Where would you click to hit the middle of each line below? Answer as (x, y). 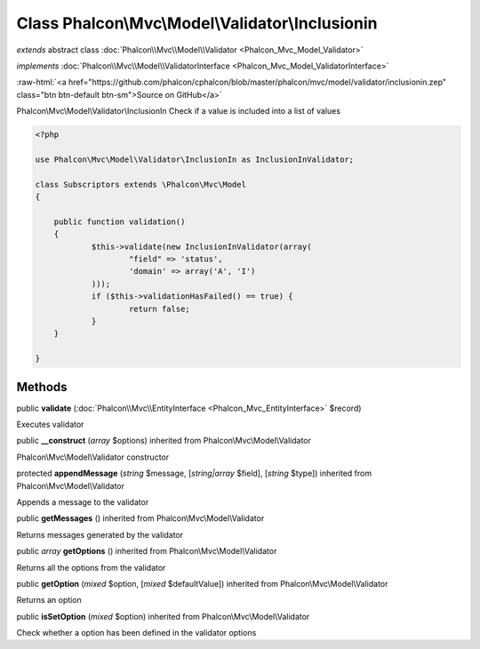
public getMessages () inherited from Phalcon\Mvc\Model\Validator (140, 518)
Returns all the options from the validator (91, 567)
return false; (160, 308)
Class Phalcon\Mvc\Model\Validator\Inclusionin (197, 23)
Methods (42, 387)
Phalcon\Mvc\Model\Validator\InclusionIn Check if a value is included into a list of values (179, 111)
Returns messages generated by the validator (100, 534)
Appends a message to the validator (83, 501)
